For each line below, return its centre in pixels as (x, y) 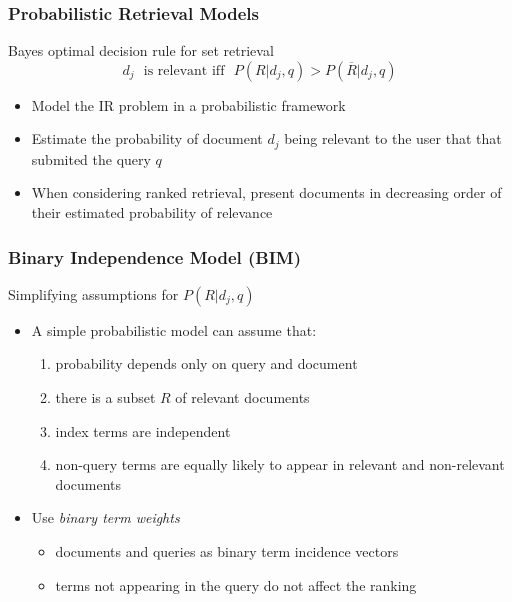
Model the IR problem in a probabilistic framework (188, 104)
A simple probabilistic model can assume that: (174, 329)
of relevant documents (242, 397)
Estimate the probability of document (147, 138)
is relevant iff (184, 70)
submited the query (91, 158)
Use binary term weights (105, 517)
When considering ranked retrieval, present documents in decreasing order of (266, 192)
